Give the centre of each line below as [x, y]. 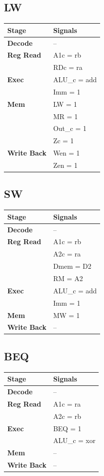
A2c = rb [67, 416]
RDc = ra [68, 67]
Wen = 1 [66, 153]
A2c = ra [67, 254]
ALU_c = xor [74, 440]
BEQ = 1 [67, 428]
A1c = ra [67, 403]
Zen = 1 [65, 165]
